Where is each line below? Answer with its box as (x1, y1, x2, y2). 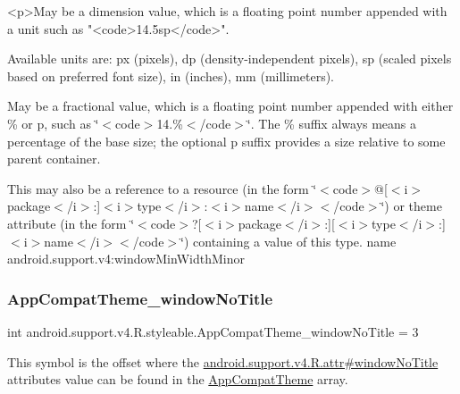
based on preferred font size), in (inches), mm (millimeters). (7, 66, 335, 85)
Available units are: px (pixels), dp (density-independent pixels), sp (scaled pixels (7, 49, 452, 68)
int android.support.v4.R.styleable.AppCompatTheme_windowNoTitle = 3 (7, 322, 419, 340)
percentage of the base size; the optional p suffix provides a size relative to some (7, 131, 446, 150)
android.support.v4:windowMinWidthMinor (7, 249, 245, 268)
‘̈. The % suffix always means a (247, 113, 417, 132)
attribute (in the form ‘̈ (7, 214, 135, 232)
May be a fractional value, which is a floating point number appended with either (7, 96, 454, 115)
